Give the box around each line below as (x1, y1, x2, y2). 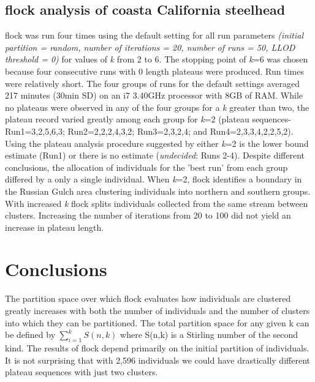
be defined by (5, 328, 56, 341)
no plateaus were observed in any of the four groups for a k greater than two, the (5, 100, 309, 113)
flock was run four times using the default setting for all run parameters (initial (5, 29, 304, 42)
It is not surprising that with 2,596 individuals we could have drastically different (5, 353, 310, 366)
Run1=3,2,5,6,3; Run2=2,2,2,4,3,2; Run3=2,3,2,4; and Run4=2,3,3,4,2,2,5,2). (5, 124, 294, 137)
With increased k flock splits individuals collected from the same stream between (5, 197, 308, 209)
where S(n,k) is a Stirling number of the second (120, 328, 298, 341)
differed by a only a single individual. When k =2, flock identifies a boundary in (5, 173, 302, 185)
